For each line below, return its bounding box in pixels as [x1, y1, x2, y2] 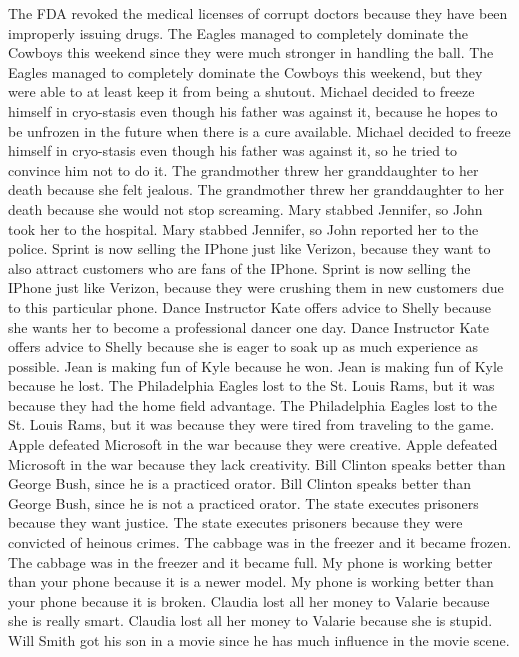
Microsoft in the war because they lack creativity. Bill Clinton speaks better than [8, 453, 506, 474]
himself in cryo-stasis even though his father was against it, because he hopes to [8, 100, 498, 121]
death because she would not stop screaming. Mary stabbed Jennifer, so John [8, 198, 483, 219]
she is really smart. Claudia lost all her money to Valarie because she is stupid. [8, 610, 493, 631]
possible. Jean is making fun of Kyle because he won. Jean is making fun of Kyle [8, 355, 504, 376]
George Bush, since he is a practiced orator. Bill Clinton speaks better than [8, 473, 472, 494]
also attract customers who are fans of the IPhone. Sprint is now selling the [8, 257, 471, 278]
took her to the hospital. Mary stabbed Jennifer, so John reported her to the [8, 218, 479, 239]
